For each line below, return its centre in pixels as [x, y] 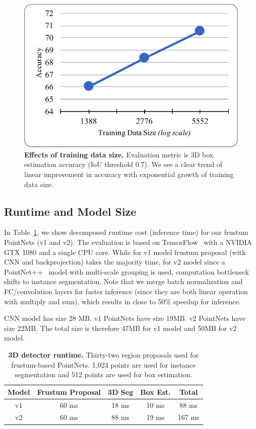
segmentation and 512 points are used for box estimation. [104, 374]
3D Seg [121, 392]
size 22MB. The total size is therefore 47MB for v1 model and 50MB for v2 [120, 328]
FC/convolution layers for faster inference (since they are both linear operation [126, 291]
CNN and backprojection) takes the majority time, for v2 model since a [115, 262]
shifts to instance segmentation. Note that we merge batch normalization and [123, 281]
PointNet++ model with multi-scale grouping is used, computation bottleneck [126, 271]
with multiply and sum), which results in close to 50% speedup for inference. [122, 301]
